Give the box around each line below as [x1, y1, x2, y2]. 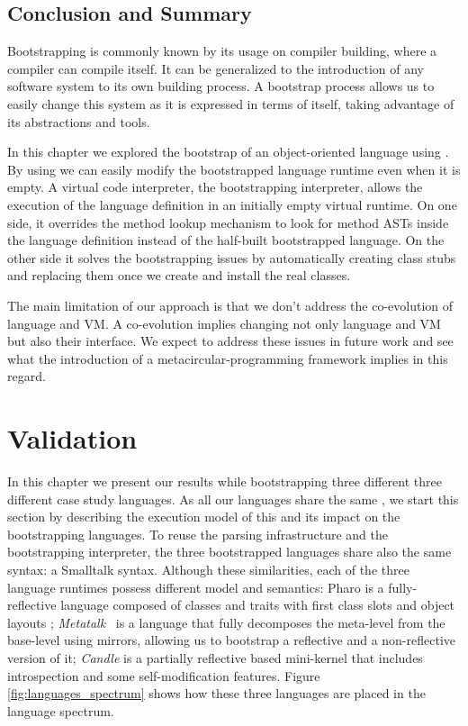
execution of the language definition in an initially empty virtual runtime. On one [7, 195, 457, 213]
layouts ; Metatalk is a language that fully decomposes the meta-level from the [7, 613, 445, 631]
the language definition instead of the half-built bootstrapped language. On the [7, 231, 445, 250]
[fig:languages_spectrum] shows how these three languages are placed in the [7, 684, 426, 703]
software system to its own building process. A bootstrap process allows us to [7, 77, 435, 95]
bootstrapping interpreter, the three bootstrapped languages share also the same [7, 542, 452, 561]
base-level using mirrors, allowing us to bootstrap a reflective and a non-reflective [7, 631, 455, 649]
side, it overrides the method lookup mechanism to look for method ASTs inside [7, 213, 449, 231]
